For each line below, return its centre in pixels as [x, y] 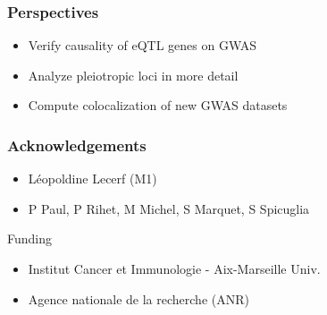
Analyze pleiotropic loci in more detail [133, 75]
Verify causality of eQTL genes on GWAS [143, 45]
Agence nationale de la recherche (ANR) [138, 298]
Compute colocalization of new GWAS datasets [158, 105]
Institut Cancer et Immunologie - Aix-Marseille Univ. [174, 268]
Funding [30, 238]
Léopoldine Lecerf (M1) [92, 179]
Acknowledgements [77, 145]
